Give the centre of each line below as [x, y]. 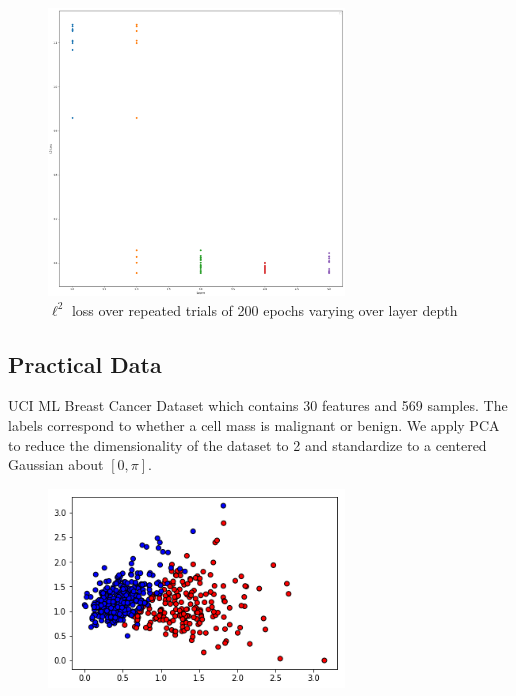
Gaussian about [56, 464]
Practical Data [85, 363]
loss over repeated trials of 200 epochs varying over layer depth [264, 309]
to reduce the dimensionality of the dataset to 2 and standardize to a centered [247, 444]
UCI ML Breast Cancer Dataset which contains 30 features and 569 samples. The [258, 405]
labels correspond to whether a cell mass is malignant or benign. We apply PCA [254, 425]
